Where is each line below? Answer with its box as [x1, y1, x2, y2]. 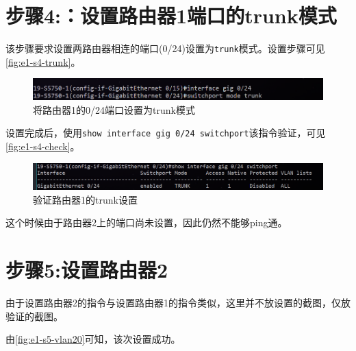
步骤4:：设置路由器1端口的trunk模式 [5, 1, 337, 29]
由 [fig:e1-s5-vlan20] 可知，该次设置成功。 [5, 332, 181, 346]
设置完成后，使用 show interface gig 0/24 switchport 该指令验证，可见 [5, 125, 326, 140]
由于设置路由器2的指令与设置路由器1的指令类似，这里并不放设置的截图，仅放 [5, 295, 351, 309]
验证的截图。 [5, 308, 63, 323]
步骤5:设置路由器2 [5, 255, 168, 283]
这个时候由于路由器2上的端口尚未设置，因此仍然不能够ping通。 [5, 215, 288, 230]
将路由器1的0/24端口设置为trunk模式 [33, 102, 195, 117]
